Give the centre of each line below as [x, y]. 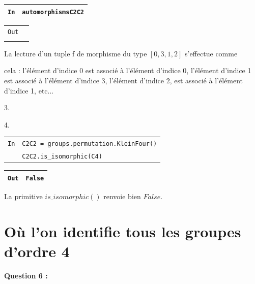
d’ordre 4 [37, 251]
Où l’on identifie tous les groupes [123, 231]
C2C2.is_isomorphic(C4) [62, 157]
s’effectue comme [211, 53]
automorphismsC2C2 [53, 12]
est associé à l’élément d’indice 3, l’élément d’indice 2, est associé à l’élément [123, 80]
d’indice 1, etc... [29, 90]
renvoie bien [122, 196]
